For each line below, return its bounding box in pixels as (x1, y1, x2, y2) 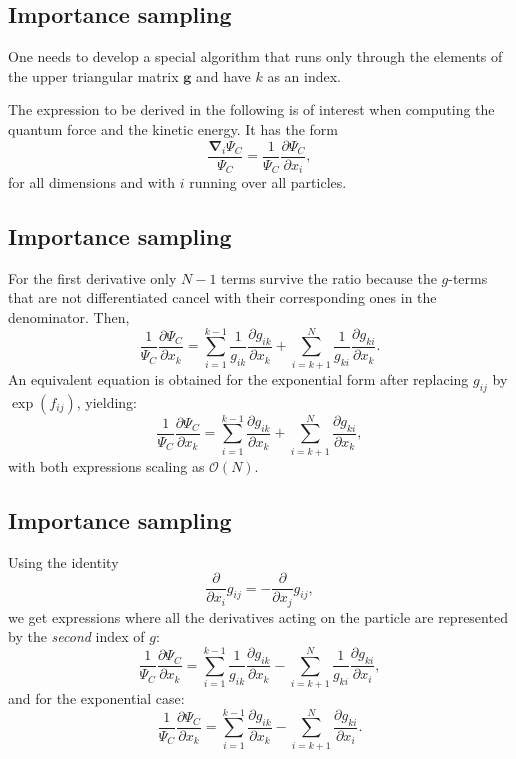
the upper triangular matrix (8, 65, 179, 86)
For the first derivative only (8, 267, 177, 288)
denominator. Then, (8, 307, 130, 328)
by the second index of (8, 626, 145, 647)
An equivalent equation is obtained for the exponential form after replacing (8, 368, 469, 389)
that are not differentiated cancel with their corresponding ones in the (8, 287, 437, 308)
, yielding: (76, 391, 138, 412)
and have (195, 65, 251, 86)
